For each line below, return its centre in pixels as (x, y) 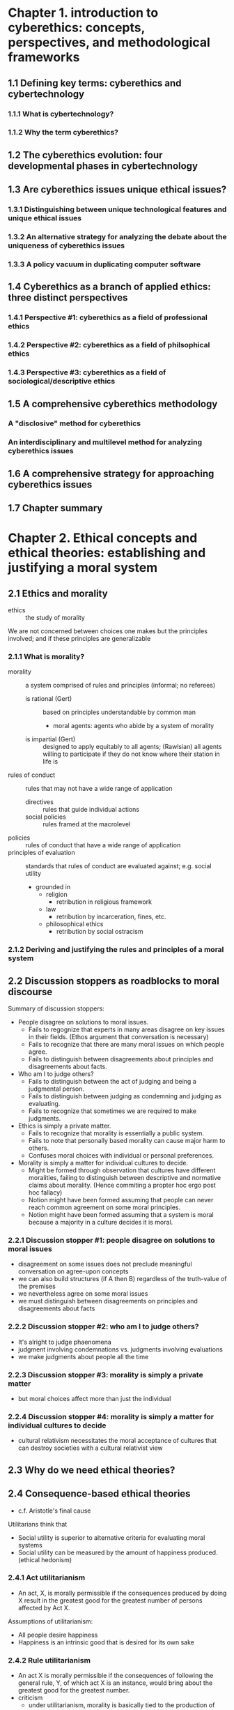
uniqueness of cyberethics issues (67, 245)
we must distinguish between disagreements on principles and (108, 1301)
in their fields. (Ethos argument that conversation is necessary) (118, 1037)
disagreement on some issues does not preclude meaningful (105, 1264)
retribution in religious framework (104, 902)
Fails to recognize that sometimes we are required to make (112, 1111)
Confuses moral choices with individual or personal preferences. (121, 1156)
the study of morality (55, 618)
